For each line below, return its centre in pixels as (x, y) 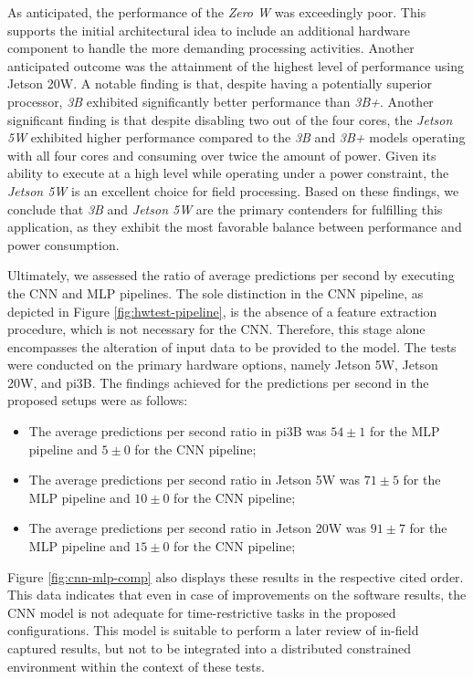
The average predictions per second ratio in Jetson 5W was (194, 480)
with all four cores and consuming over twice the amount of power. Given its (222, 155)
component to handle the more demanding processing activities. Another (211, 48)
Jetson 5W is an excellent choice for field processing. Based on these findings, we (233, 190)
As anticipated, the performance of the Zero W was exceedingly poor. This (217, 12)
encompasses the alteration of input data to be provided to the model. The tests (232, 346)
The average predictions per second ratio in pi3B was (178, 431)
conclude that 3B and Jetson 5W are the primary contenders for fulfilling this (225, 209)
